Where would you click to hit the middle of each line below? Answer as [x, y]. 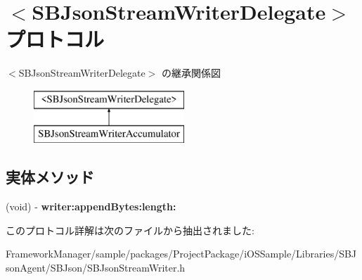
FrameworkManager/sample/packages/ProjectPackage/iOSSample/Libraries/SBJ [181, 254]
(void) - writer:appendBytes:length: [91, 206]
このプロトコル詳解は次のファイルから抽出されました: [130, 230]
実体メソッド [50, 177]
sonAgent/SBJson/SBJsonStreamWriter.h [96, 268]
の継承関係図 [192, 73]
